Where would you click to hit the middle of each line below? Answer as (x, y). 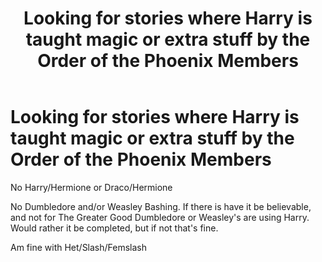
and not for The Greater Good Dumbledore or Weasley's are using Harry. (160, 217)
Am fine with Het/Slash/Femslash (79, 247)
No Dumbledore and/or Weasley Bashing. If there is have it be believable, (161, 206)
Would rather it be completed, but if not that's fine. (114, 228)
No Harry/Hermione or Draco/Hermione (91, 187)
